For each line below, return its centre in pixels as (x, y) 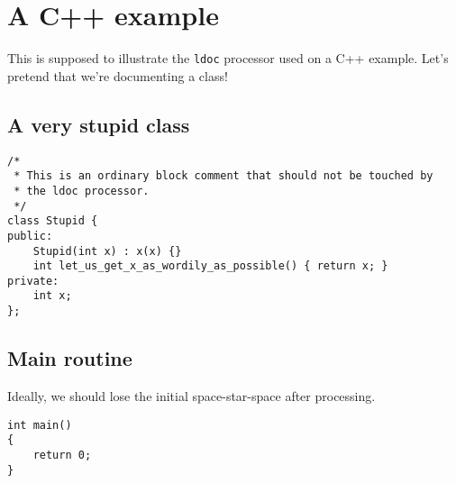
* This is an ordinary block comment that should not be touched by (223, 176)
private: (33, 281)
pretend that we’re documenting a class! (118, 75)
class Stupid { (53, 221)
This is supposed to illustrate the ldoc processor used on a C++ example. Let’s (228, 58)
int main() (40, 425)
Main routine (70, 358)
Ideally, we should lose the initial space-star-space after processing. (192, 396)
